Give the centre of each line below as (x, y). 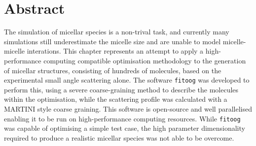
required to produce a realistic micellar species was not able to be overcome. (119, 137)
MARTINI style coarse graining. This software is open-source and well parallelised (128, 108)
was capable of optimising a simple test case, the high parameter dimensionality (125, 128)
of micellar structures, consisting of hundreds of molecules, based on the (113, 70)
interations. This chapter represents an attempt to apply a (115, 51)
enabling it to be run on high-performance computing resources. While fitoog (122, 118)
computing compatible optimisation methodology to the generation (145, 60)
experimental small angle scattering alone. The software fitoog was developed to (127, 80)
